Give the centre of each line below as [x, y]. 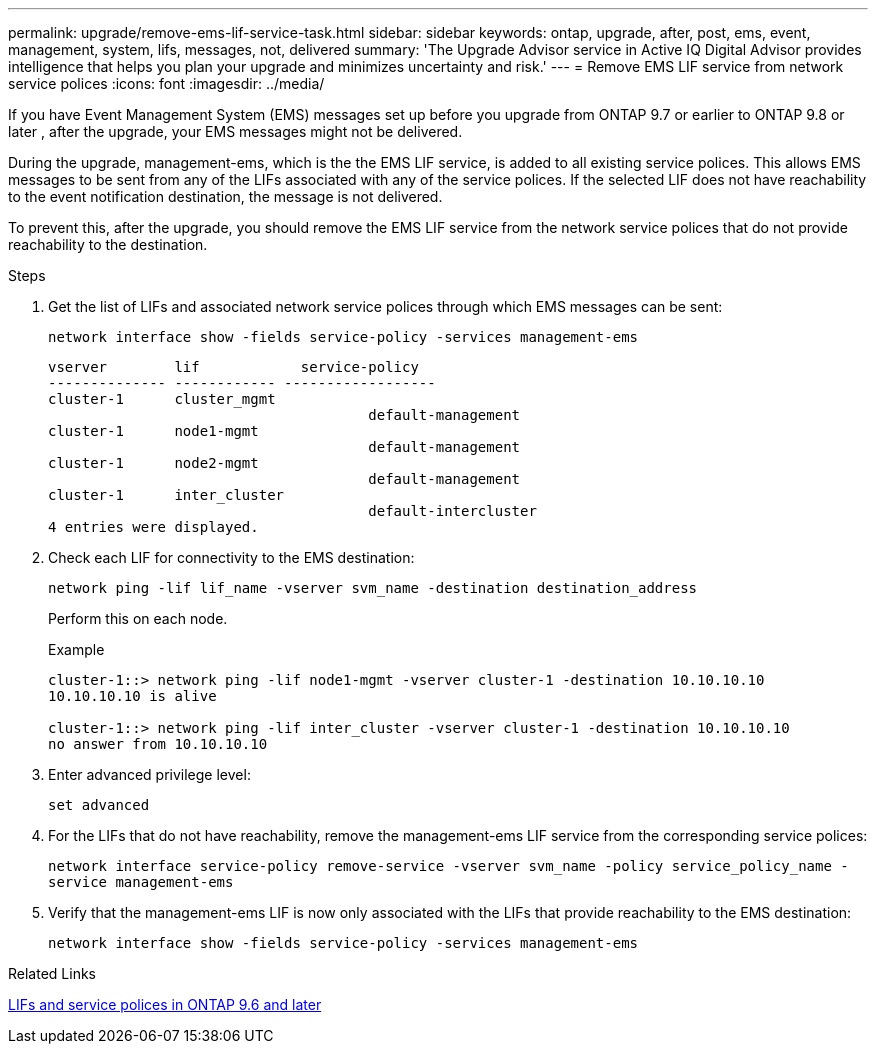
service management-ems [141, 882]
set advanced [99, 805]
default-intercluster [452, 511]
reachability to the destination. [108, 244]
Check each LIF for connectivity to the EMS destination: [231, 557]
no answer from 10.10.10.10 [158, 744]
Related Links [52, 973]
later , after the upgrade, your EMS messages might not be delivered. [235, 131]
